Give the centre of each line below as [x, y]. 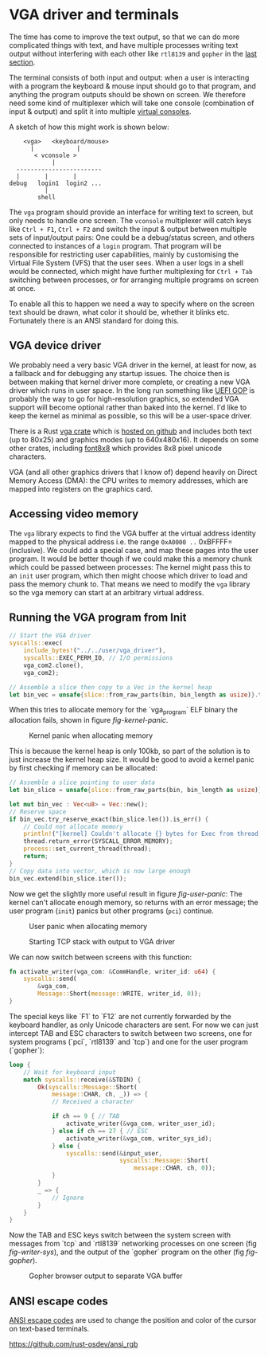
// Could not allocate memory [74, 826]
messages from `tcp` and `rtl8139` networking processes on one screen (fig [133, 1244]
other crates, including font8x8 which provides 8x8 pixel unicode [115, 448]
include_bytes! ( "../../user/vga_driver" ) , [95, 651]
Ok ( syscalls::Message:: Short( [87, 1087]
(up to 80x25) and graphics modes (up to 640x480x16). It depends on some [134, 439]
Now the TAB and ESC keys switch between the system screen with [120, 1235]
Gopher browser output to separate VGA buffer [106, 1276]
